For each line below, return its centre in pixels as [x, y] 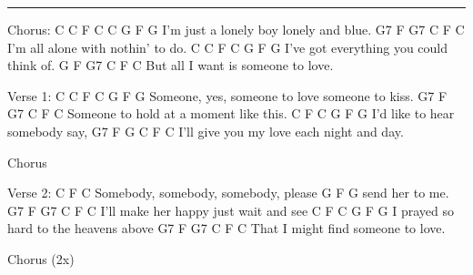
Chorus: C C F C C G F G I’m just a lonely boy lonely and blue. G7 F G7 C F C [236, 29]
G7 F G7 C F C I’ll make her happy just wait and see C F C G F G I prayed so [231, 210]
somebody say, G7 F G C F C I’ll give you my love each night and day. [206, 131]
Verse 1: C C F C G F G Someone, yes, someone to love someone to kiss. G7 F [227, 95]
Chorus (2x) [41, 258]
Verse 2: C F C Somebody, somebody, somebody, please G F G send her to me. [228, 193]
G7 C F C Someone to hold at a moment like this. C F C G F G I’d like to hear [231, 113]
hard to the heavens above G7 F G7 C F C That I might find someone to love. [226, 228]
